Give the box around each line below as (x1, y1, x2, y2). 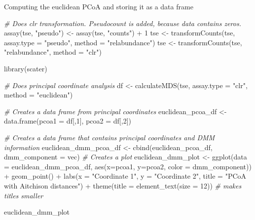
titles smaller (4, 190, 43, 200)
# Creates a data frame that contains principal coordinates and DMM (4, 132, 215, 142)
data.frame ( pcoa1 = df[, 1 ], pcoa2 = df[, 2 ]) (4, 116, 131, 126)
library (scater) (4, 63, 47, 73)
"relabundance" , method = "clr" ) (4, 47, 102, 57)
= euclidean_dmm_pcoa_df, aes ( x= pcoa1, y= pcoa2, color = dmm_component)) (4, 161, 252, 171)
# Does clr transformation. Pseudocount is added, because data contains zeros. (4, 18, 241, 28)
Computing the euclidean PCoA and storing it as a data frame (4, 1, 193, 11)
